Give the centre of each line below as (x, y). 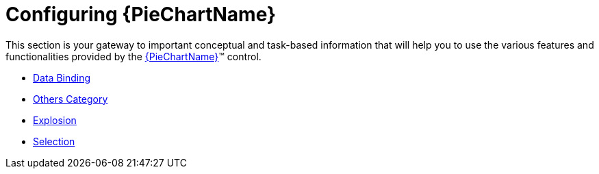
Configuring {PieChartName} (141, 14)
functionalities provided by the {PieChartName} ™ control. (133, 56)
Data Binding (62, 77)
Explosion (55, 120)
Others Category (71, 99)
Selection (54, 141)
